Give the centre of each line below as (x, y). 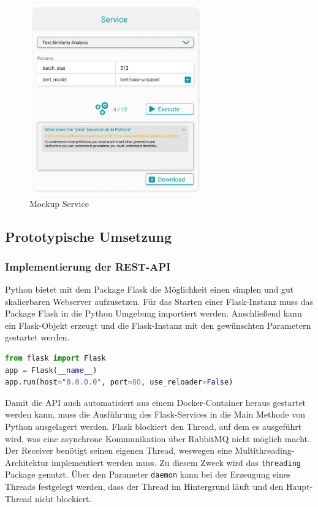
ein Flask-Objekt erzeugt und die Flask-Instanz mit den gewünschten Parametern (158, 325)
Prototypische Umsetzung (89, 236)
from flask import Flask (55, 359)
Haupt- (300, 486)
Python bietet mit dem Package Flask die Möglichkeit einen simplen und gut (150, 289)
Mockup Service (59, 203)
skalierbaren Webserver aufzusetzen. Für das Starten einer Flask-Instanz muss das (159, 301)
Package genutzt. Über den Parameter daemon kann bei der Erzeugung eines (148, 474)
